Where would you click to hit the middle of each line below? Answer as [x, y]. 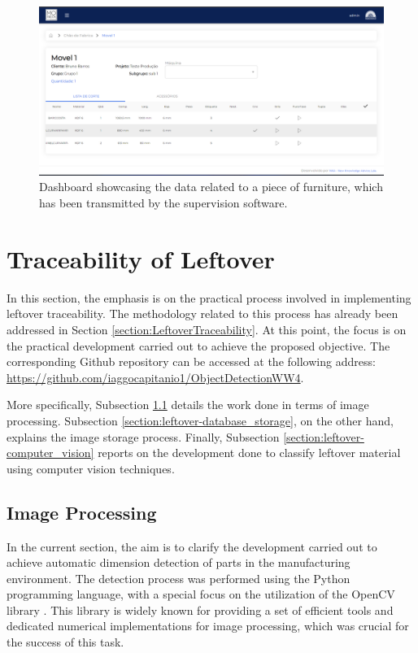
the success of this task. [65, 642]
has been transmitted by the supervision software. [163, 203]
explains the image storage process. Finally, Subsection [143, 436]
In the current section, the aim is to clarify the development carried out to [192, 546]
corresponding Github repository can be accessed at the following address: [191, 361]
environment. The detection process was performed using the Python [179, 578]
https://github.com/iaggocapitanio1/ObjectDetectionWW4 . [155, 377]
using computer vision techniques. [91, 468]
